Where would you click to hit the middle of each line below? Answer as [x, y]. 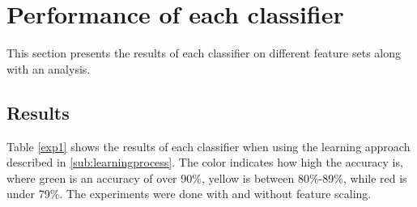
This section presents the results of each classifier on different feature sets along [204, 53]
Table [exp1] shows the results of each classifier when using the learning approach [208, 146]
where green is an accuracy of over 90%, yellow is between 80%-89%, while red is [207, 177]
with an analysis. [49, 68]
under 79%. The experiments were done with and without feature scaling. [189, 194]
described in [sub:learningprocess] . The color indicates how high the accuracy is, [205, 162]
